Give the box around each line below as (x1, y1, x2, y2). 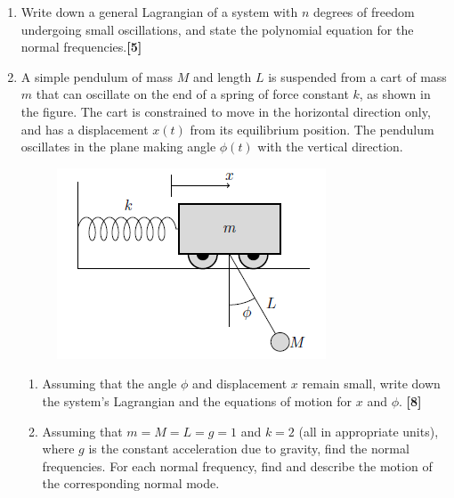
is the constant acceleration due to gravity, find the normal (88, 439, 409, 458)
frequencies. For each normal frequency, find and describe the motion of (42, 456, 433, 475)
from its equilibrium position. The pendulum (190, 119, 434, 138)
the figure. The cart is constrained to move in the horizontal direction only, (20, 102, 431, 120)
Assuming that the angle (42, 374, 177, 393)
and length (192, 67, 252, 86)
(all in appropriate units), (298, 421, 439, 440)
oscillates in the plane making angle (20, 137, 216, 156)
